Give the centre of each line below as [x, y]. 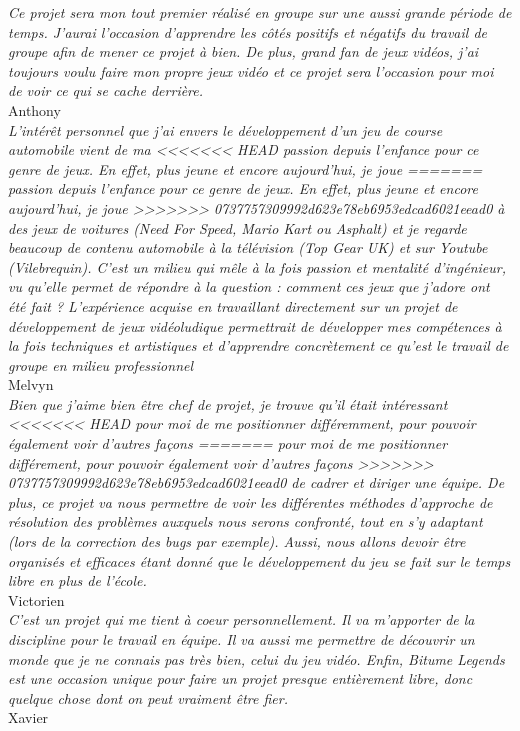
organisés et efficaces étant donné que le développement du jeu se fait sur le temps [259, 560]
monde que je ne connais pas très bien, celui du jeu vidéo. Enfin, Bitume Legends [256, 658]
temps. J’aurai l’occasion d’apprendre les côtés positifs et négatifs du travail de [248, 31]
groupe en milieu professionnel [101, 364]
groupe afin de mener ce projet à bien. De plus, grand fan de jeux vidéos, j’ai [243, 51]
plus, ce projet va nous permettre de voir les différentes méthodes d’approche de [250, 501]
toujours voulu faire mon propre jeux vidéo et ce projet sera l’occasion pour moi [251, 70]
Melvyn [31, 384]
